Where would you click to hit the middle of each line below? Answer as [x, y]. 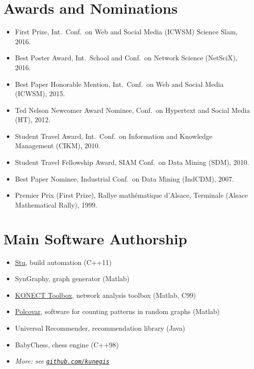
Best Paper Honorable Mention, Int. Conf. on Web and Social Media [119, 84]
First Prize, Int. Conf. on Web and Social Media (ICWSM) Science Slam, [126, 32]
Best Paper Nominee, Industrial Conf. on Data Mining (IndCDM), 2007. [125, 178]
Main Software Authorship [95, 238]
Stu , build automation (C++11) [63, 262]
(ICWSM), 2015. [40, 93]
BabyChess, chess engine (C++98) [67, 344]
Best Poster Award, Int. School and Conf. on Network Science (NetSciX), [126, 58]
